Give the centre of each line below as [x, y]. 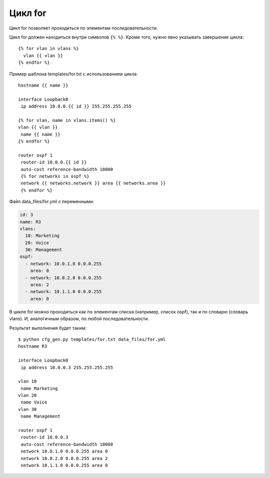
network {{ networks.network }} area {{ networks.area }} [93, 183]
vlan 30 [27, 409]
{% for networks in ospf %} [55, 176]
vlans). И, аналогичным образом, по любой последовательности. [79, 319]
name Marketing [39, 388]
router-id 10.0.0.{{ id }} [54, 162]
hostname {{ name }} [43, 85]
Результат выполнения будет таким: [48, 328]
